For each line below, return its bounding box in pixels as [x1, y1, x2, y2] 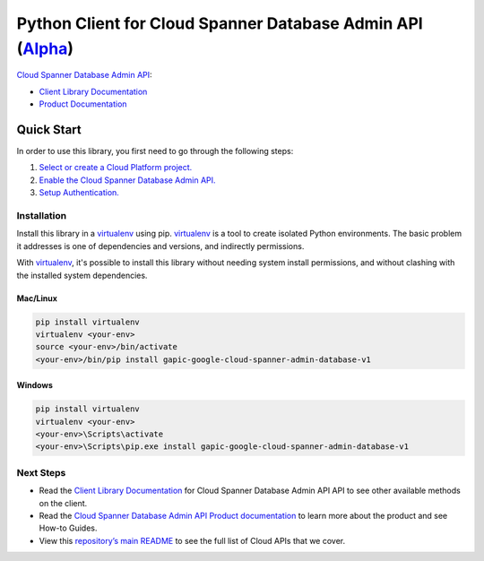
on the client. [39, 497, 88, 508]
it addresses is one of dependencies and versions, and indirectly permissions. [16, 240, 305, 251]
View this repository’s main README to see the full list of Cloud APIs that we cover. [39, 535, 346, 546]
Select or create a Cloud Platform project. [39, 162, 193, 173]
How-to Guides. [39, 522, 98, 533]
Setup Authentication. [39, 187, 120, 198]
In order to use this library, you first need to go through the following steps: [16, 146, 294, 157]
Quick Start [16, 122, 82, 137]
